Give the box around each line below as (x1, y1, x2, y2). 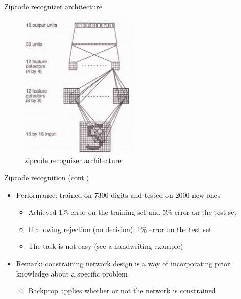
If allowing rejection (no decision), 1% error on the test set (28, 223, 212, 234)
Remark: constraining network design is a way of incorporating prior (16, 258, 230, 269)
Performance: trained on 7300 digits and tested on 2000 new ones (16, 189, 221, 200)
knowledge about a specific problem (16, 268, 128, 279)
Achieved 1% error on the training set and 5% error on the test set (28, 206, 237, 217)
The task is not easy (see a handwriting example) (28, 241, 183, 251)
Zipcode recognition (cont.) (4, 172, 89, 183)
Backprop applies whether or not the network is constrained (28, 285, 216, 296)
